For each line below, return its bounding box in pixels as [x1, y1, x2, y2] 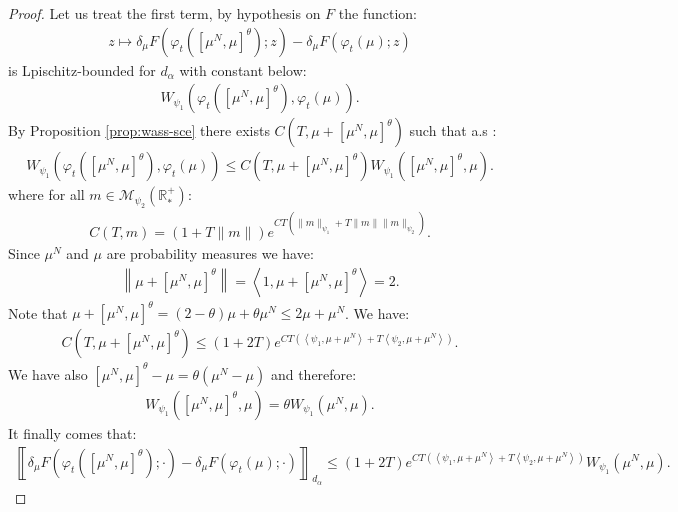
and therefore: [270, 363, 357, 384]
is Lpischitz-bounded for [8, 59, 156, 80]
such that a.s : [409, 120, 497, 141]
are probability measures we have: [106, 243, 314, 264]
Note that [8, 302, 68, 323]
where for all [8, 184, 85, 205]
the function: [338, 3, 417, 23]
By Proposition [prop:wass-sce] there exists [8, 120, 270, 141]
